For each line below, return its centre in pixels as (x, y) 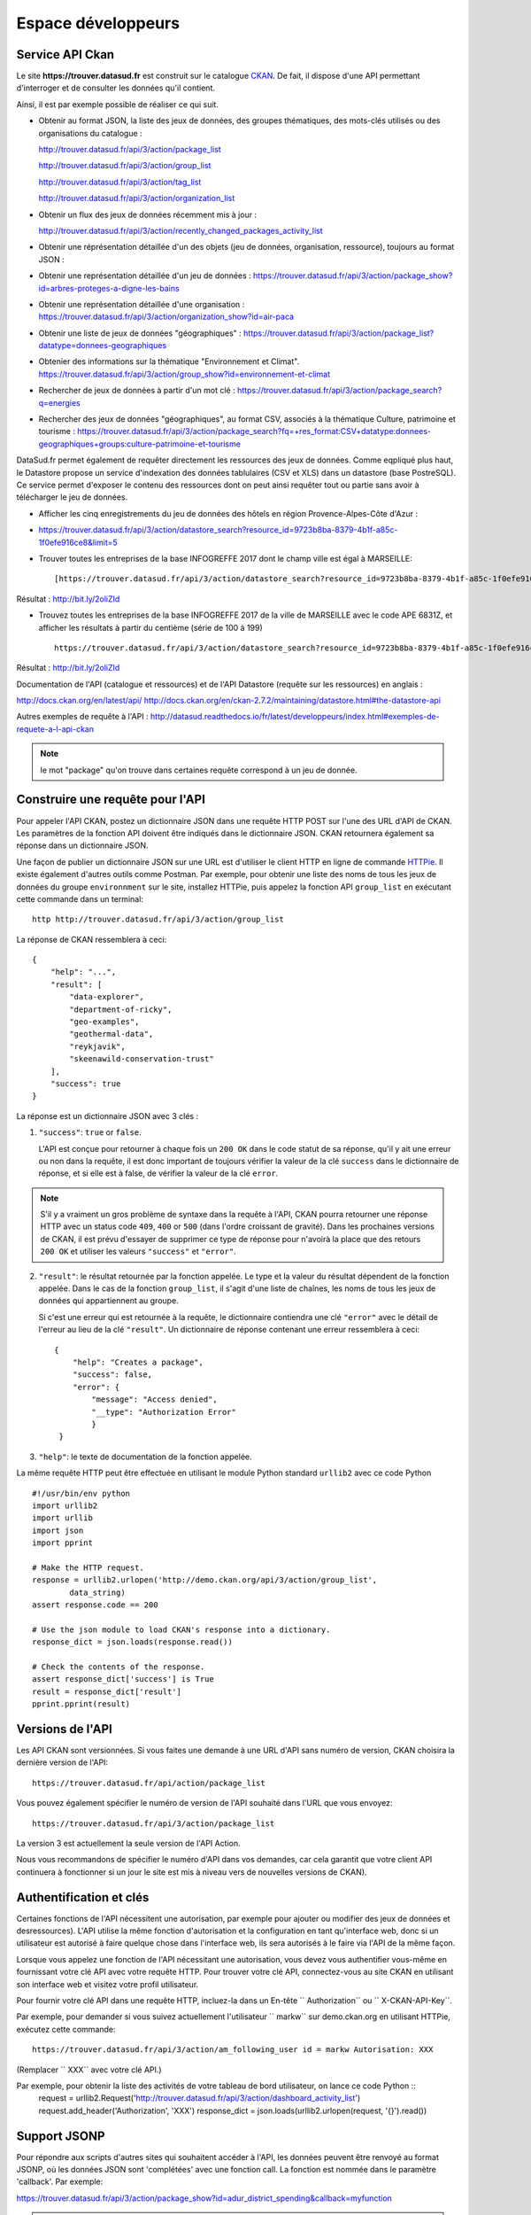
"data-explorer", (107, 997)
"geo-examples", (104, 1022)
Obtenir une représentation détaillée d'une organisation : (142, 304)
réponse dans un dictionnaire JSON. (82, 845)
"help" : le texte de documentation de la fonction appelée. (145, 1457)
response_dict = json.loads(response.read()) (133, 1642)
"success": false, (112, 1375)
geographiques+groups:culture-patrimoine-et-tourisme (139, 444)
